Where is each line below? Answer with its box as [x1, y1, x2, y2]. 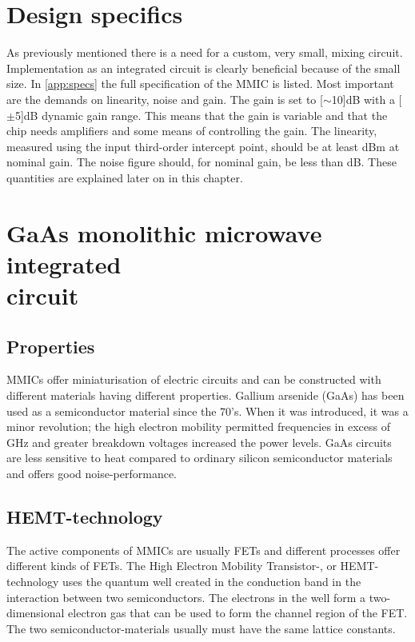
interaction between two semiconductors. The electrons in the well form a [6, 588, 366, 605]
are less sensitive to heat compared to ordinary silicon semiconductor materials [6, 449, 393, 466]
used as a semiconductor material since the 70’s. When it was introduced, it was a [6, 402, 409, 419]
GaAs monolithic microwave [6, 216, 322, 249]
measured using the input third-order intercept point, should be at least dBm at [6, 138, 400, 154]
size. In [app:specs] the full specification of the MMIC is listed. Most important [6, 75, 394, 92]
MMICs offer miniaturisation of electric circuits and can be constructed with [6, 371, 381, 388]
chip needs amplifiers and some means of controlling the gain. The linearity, [6, 122, 377, 139]
